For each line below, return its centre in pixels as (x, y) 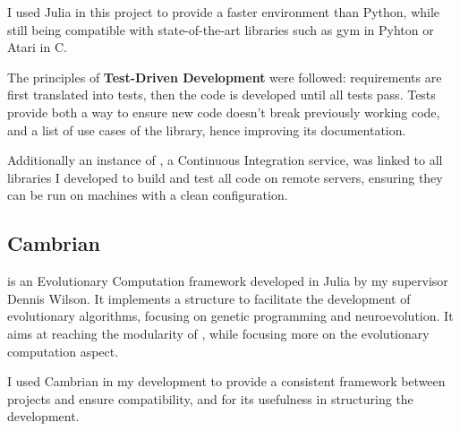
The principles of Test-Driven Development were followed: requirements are (225, 77)
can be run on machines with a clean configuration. (148, 195)
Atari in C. (37, 47)
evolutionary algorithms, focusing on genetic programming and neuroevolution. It (230, 316)
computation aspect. (63, 351)
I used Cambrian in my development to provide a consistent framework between (226, 381)
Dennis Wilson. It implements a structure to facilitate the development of (209, 298)
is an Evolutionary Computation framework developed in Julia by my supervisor (228, 281)
